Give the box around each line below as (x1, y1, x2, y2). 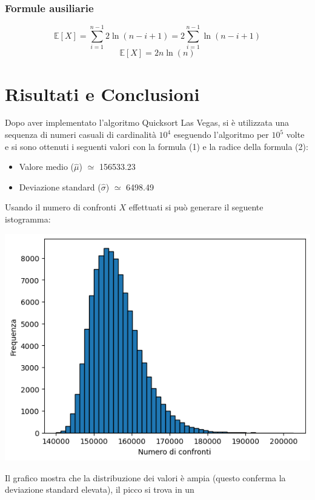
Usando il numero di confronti (5, 201, 116, 213)
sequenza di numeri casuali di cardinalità (5, 128, 156, 141)
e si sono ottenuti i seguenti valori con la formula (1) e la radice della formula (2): (5, 140, 308, 152)
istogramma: (5, 213, 51, 226)
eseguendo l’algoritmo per (173, 128, 269, 141)
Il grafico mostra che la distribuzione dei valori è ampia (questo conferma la (5, 471, 286, 484)
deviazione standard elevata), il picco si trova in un (5, 483, 194, 496)
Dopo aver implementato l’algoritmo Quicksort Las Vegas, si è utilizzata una (5, 116, 290, 129)
